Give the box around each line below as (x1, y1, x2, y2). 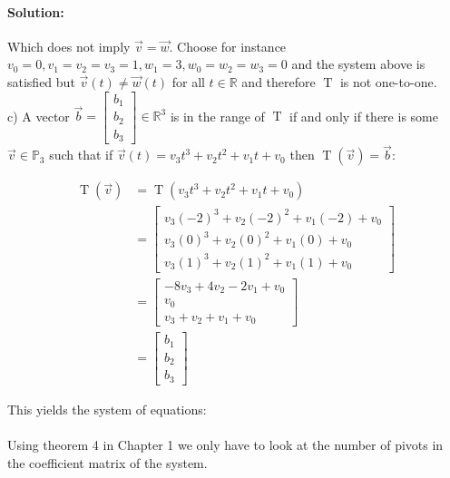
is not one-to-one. (339, 72, 437, 91)
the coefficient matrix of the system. (7, 453, 208, 472)
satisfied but (7, 72, 75, 91)
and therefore (241, 72, 316, 91)
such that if (49, 145, 113, 164)
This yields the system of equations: (7, 399, 207, 418)
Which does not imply (7, 36, 131, 55)
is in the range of (170, 106, 265, 125)
